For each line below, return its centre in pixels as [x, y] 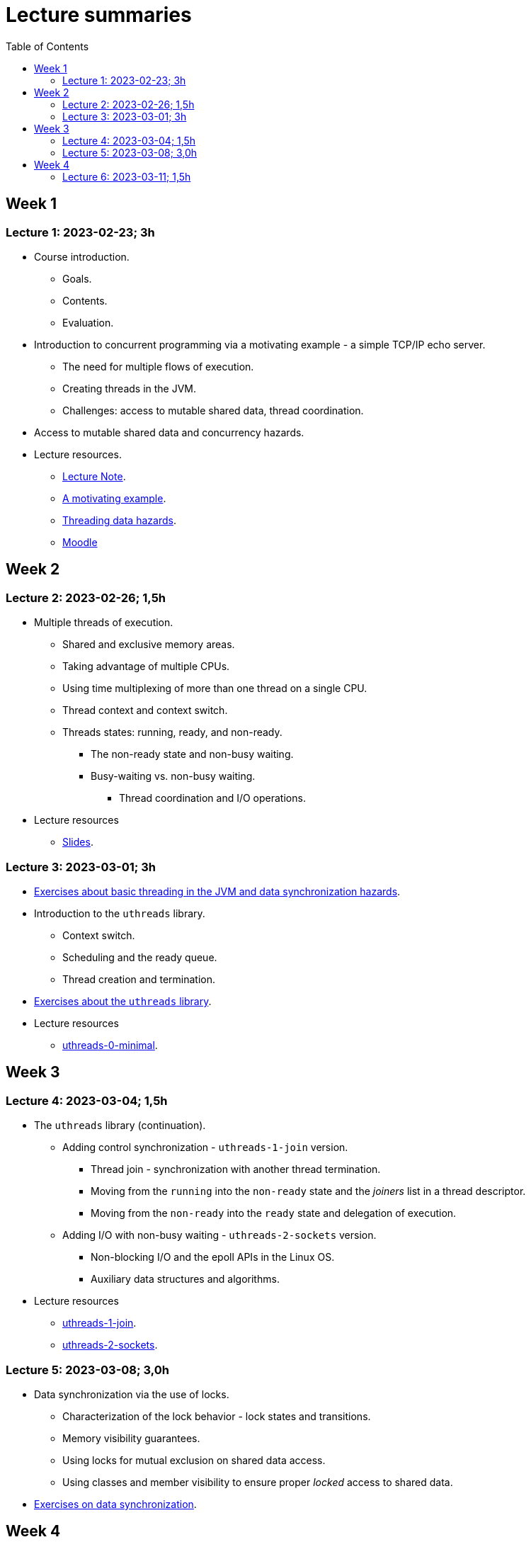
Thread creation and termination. [139, 979]
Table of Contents [47, 46]
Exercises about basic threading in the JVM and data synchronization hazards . [217, 891]
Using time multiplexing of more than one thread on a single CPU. [215, 688]
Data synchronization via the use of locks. [132, 1394]
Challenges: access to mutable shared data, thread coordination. [213, 410]
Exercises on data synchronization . [115, 1504]
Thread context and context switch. [145, 710]
